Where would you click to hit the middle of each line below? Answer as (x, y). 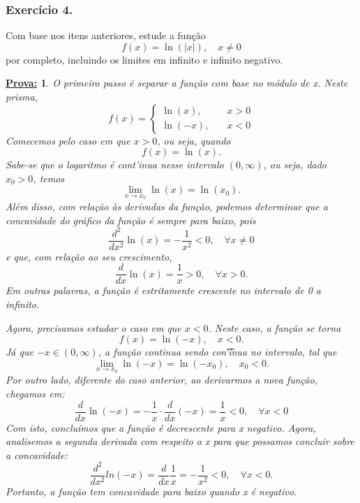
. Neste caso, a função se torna (275, 327)
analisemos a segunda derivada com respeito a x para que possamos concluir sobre (180, 441)
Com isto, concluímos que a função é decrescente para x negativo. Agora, (161, 427)
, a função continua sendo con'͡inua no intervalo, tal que (217, 352)
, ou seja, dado (295, 165)
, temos (49, 178)
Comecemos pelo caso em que (68, 140)
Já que (20, 352)
